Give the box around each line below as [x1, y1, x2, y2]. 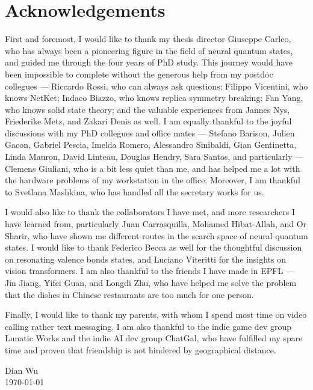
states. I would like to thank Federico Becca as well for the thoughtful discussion [5, 241, 302, 254]
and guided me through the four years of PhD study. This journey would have [5, 56, 293, 69]
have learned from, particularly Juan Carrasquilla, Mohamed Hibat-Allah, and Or [5, 218, 307, 230]
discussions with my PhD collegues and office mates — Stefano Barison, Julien [5, 126, 295, 139]
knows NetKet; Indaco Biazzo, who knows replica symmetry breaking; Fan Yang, [5, 91, 303, 104]
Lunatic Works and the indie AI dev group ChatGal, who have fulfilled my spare [5, 332, 303, 344]
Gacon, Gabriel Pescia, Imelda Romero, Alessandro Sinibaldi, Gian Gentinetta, [5, 138, 297, 151]
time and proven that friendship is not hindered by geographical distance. [5, 343, 276, 356]
